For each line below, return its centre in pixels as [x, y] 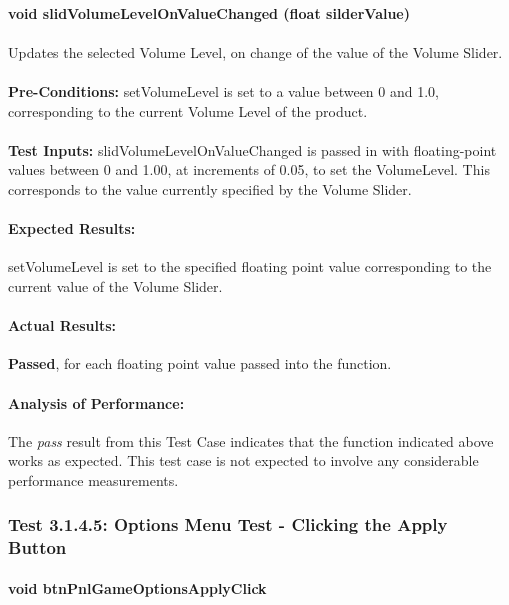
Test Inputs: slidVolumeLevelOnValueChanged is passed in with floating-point [252, 149]
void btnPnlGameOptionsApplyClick [137, 587]
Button [37, 547]
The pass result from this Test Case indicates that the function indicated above [251, 440]
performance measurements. [93, 479]
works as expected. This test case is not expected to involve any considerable [243, 460]
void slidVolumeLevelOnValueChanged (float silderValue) [209, 12]
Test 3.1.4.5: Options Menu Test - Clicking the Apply [228, 524]
